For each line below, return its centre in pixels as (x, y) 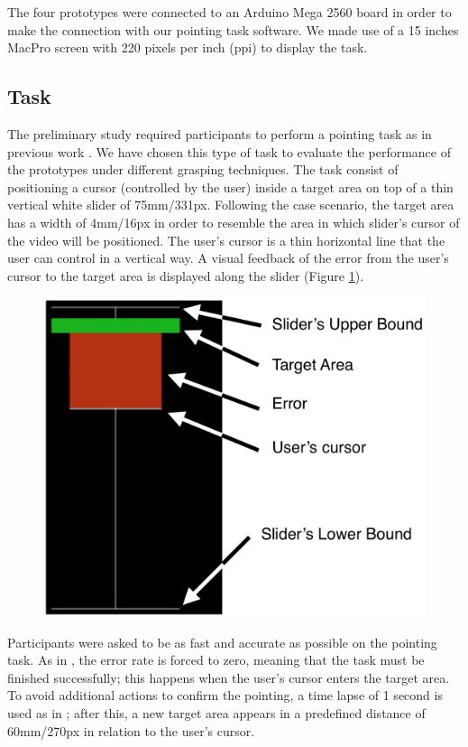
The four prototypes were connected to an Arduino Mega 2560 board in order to (229, 12)
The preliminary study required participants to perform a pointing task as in (220, 133)
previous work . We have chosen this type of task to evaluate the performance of (229, 151)
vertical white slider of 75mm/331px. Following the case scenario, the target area (231, 205)
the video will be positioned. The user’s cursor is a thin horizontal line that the (226, 240)
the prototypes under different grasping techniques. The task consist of (203, 169)
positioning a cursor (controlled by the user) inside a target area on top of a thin (230, 187)
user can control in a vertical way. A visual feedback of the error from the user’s (228, 258)
